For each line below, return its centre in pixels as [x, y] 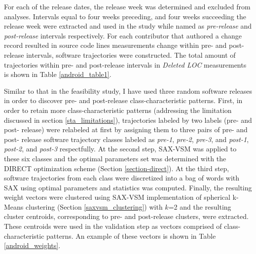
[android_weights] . [32, 245]
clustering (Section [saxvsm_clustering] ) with [94, 206]
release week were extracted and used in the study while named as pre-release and [128, 26]
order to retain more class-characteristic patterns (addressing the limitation [118, 110]
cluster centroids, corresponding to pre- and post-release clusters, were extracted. [126, 216]
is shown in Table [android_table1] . [58, 74]
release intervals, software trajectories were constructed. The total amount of [120, 54]
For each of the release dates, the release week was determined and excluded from [127, 6]
